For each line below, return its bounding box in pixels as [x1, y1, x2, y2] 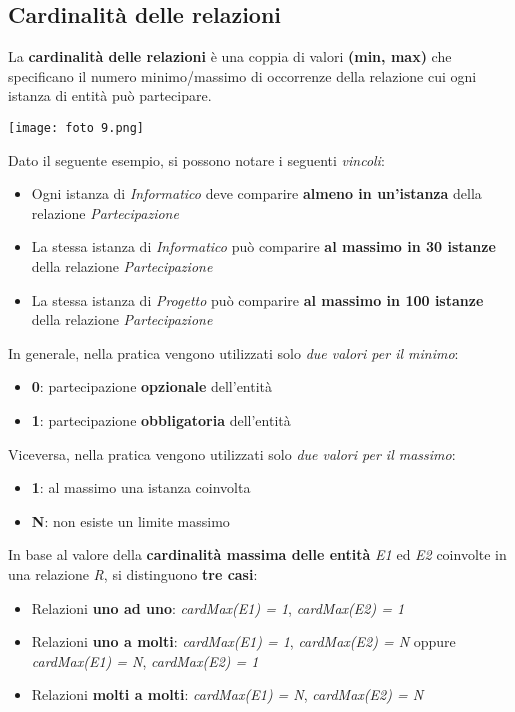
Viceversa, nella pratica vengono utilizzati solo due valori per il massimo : [8, 443, 456, 464]
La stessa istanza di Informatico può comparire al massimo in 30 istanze [31, 236, 496, 257]
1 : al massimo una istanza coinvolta [31, 477, 251, 498]
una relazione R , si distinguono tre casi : [8, 563, 258, 584]
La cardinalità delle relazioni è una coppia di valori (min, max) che [8, 46, 452, 67]
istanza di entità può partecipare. [8, 85, 212, 106]
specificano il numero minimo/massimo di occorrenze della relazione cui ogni [8, 65, 477, 86]
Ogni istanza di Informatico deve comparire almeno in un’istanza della [31, 183, 482, 204]
